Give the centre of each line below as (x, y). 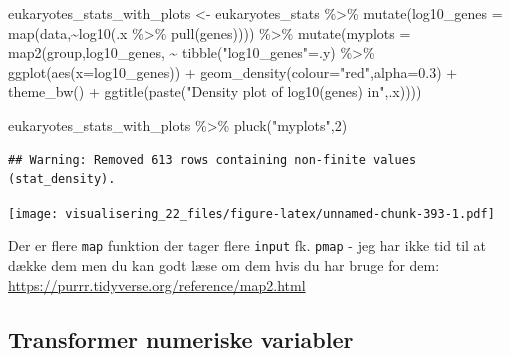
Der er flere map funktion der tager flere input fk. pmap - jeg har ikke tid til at (247, 245)
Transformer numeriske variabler (181, 338)
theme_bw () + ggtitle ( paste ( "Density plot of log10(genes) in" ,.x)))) (215, 91)
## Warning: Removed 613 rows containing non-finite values (212, 159)
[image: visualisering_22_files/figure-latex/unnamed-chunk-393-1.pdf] (251, 213)
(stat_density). (62, 179)
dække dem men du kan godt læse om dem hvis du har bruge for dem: (224, 265)
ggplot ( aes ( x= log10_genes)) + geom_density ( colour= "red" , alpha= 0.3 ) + (233, 71)
